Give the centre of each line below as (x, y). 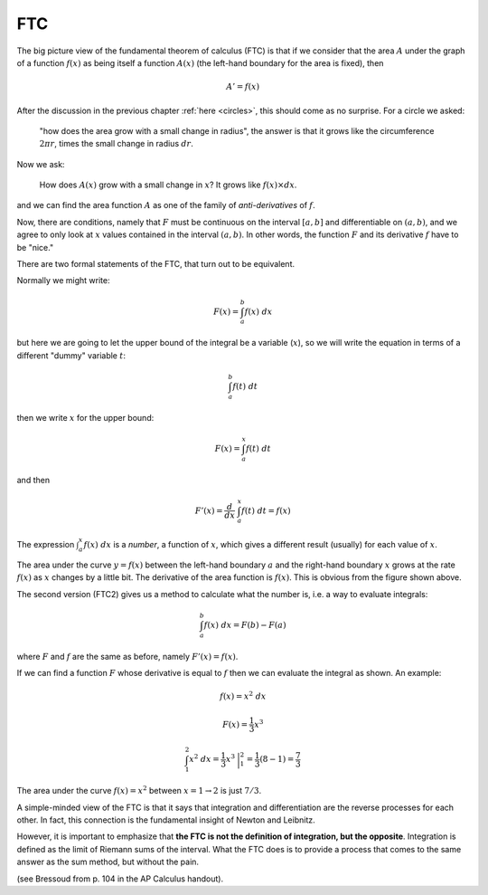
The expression (46, 545)
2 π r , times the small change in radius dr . (117, 144)
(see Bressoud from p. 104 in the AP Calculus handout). (120, 879)
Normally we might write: (63, 281)
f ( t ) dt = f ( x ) (266, 510)
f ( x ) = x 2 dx (243, 695)
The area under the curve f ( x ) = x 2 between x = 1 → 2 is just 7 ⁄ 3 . (139, 790)
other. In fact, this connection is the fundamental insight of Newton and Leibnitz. (166, 820)
